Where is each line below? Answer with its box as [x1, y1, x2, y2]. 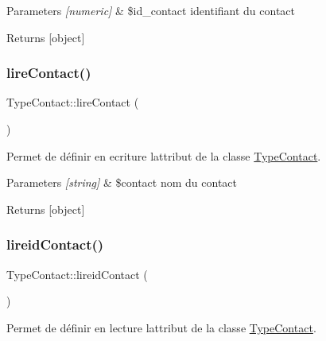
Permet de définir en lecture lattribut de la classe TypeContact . [6, 319, 316, 335]
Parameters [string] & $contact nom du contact [6, 174, 237, 191]
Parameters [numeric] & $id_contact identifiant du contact [6, 2, 296, 18]
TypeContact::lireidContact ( [6, 265, 148, 282]
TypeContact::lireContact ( [6, 94, 139, 110]
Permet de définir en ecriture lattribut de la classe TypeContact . [6, 147, 321, 164]
